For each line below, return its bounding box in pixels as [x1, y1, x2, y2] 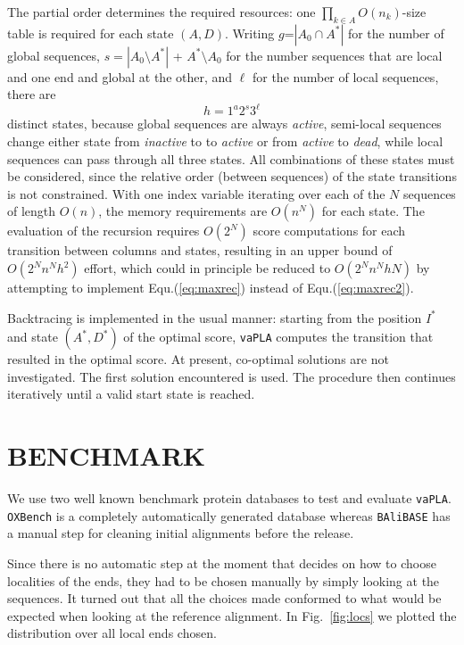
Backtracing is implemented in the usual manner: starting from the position [7, 308, 422, 327]
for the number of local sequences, [252, 67, 439, 86]
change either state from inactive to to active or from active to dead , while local [7, 132, 443, 151]
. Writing [225, 23, 275, 42]
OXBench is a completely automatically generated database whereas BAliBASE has [7, 506, 451, 525]
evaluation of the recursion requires [7, 221, 200, 240]
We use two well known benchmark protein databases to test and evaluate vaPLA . [7, 489, 452, 508]
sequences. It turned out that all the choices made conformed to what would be [7, 589, 442, 608]
